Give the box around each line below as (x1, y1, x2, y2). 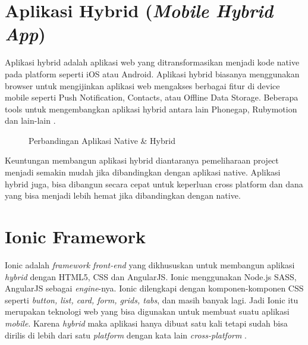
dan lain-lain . (5, 114, 56, 127)
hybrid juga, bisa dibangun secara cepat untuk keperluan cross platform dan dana (5, 177, 303, 190)
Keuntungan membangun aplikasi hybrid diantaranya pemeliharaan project (5, 154, 279, 167)
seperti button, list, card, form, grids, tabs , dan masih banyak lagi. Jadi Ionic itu (5, 293, 298, 306)
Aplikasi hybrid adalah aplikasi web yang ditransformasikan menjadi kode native (5, 56, 300, 68)
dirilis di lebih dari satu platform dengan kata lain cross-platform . (5, 328, 247, 341)
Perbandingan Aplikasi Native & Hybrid (29, 134, 175, 146)
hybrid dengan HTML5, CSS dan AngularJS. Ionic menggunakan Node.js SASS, (5, 270, 297, 283)
